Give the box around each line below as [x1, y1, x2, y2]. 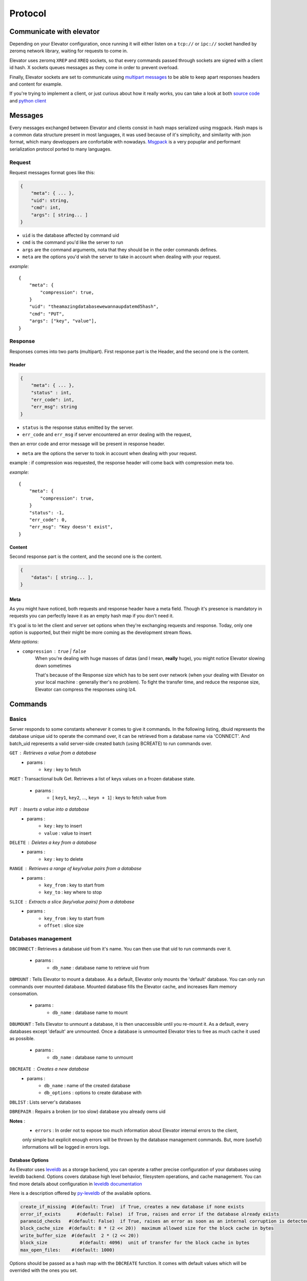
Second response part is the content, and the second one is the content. [9, 553, 162, 560]
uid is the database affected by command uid [22, 232, 120, 238]
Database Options [9, 1157, 49, 1163]
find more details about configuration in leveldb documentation [9, 1181, 143, 1187]
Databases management [9, 935, 72, 942]
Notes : [9, 1118, 26, 1124]
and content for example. [9, 81, 62, 87]
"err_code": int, [31, 397, 75, 402]
